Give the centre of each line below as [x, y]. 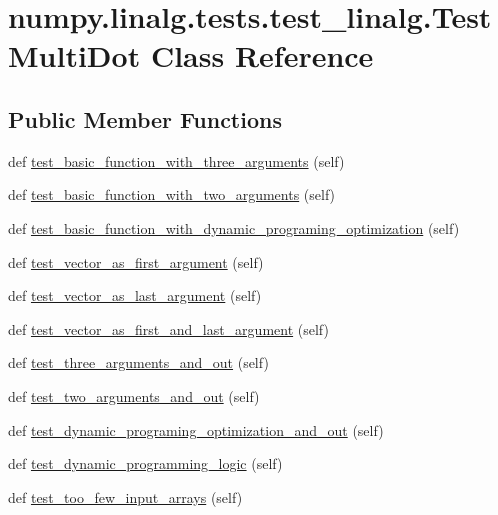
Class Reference [262, 55]
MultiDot [74, 55]
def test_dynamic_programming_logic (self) [145, 463]
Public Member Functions [145, 118]
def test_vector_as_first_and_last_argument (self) [168, 328]
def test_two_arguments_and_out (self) [134, 395]
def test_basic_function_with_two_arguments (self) [172, 194]
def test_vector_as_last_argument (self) [135, 295]
